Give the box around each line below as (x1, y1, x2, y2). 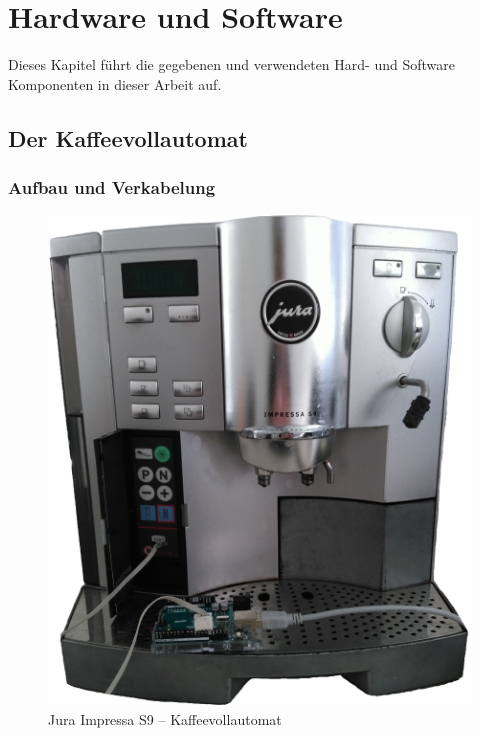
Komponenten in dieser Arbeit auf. (8, 73, 222, 94)
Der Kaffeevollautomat (8, 122, 248, 153)
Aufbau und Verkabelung (8, 175, 216, 200)
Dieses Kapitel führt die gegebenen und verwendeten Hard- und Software (8, 54, 455, 75)
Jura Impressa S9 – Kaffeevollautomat (48, 708, 282, 729)
